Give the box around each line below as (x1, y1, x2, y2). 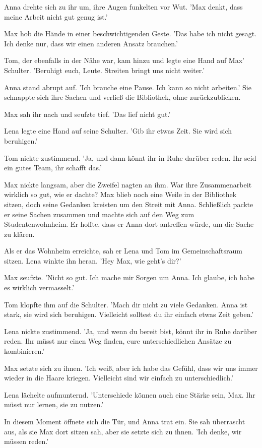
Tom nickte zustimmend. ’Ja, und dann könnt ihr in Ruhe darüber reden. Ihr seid (4, 152, 256, 163)
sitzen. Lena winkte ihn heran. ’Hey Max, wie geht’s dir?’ (4, 255, 181, 266)
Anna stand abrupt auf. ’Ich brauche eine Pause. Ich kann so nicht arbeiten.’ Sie (4, 82, 251, 92)
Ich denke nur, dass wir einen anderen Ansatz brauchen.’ (4, 38, 178, 48)
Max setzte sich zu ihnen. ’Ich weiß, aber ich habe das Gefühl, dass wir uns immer (4, 362, 258, 373)
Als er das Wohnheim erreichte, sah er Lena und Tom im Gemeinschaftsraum (4, 245, 242, 256)
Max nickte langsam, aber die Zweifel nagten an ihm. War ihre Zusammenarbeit (4, 179, 252, 189)
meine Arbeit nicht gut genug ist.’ (4, 11, 108, 22)
